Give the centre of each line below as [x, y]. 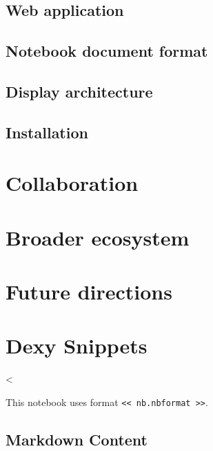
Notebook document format [107, 51]
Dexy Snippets [77, 346]
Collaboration [72, 183]
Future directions [89, 292]
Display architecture [79, 91]
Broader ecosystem [98, 237]
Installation [47, 132]
